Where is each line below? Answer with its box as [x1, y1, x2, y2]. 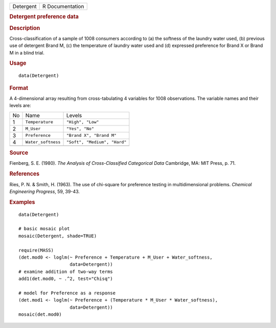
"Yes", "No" [66, 126, 94, 132]
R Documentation [42, 3, 84, 10]
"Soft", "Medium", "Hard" [66, 139, 127, 145]
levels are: [9, 103, 31, 109]
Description [9, 24, 40, 32]
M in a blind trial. [9, 49, 44, 56]
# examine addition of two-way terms [18, 268, 113, 274]
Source [9, 149, 29, 157]
